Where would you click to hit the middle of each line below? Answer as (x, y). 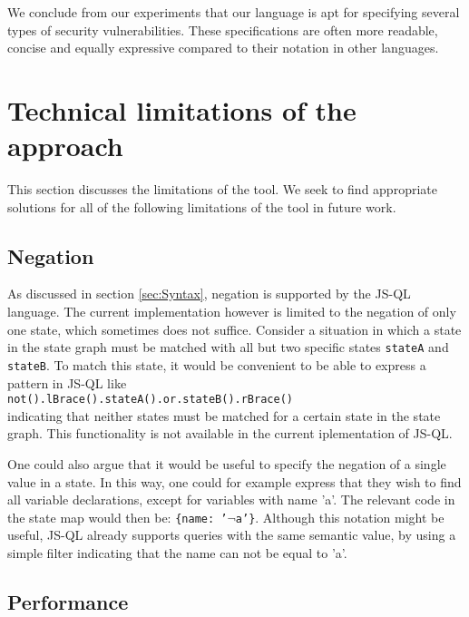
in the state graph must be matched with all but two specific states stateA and (228, 347)
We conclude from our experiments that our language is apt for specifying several (234, 12)
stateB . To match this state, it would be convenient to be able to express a (217, 364)
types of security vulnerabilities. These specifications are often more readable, (223, 29)
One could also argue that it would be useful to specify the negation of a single (227, 464)
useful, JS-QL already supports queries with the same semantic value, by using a (232, 535)
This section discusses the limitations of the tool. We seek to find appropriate (222, 189)
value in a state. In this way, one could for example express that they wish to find (234, 481)
